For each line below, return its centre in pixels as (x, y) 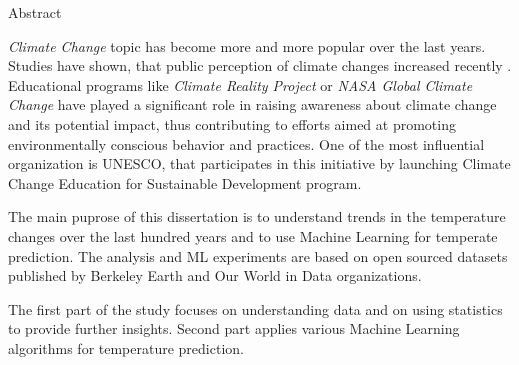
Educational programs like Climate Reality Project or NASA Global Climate (240, 84)
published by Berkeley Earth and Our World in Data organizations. (215, 275)
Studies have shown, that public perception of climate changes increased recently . (260, 65)
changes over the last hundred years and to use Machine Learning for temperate (253, 235)
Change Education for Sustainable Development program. (185, 182)
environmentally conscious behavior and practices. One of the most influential (246, 143)
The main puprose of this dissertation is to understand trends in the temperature (257, 216)
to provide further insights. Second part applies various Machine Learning (234, 328)
